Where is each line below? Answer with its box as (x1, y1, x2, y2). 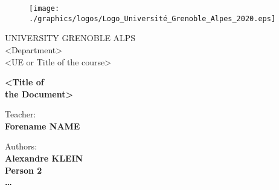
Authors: (5, 140, 37, 152)
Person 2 (5, 163, 42, 176)
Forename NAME (5, 119, 80, 132)
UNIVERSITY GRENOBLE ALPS (5, 31, 136, 44)
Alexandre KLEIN (5, 152, 83, 165)
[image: (29, 4, 60, 13)
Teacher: (5, 108, 36, 120)
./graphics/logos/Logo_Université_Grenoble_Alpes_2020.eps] (29, 14, 276, 23)
